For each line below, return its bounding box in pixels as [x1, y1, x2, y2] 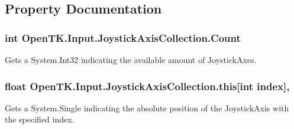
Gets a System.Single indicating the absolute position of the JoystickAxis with [5, 101, 289, 114]
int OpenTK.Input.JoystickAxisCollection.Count [5, 30, 241, 45]
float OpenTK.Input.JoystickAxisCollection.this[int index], [5, 78, 290, 93]
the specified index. [5, 113, 75, 125]
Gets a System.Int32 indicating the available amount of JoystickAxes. [5, 54, 257, 65]
